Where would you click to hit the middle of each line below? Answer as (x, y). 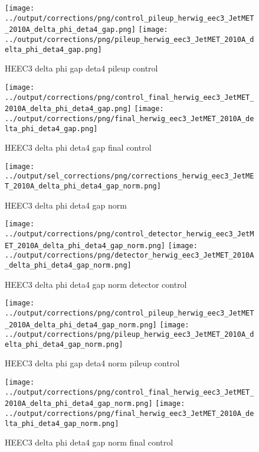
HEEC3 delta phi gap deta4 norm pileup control (92, 363)
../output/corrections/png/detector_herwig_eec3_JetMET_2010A (129, 256)
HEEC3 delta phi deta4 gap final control (78, 147)
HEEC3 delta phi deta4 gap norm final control (89, 442)
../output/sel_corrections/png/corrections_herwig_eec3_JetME (129, 176)
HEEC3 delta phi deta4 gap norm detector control (96, 284)
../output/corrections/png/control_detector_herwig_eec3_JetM (129, 234)
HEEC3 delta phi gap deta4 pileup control (81, 68)
